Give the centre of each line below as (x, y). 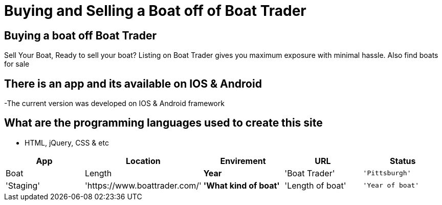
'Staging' (23, 185)
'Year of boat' (391, 186)
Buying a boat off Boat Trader (81, 35)
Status (403, 161)
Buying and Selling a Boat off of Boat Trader (155, 11)
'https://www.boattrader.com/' (143, 185)
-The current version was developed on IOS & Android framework (114, 104)
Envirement (243, 161)
